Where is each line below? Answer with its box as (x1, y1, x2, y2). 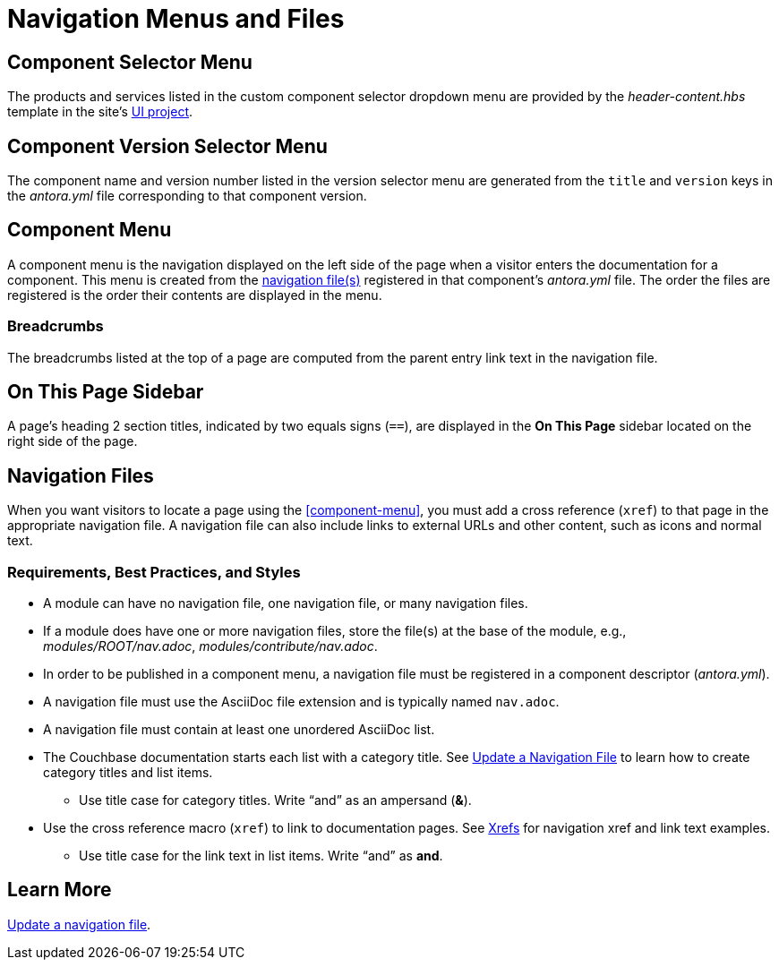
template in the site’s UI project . (7, 104, 193, 120)
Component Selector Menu (7, 50, 253, 73)
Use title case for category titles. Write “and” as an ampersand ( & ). (79, 792, 472, 809)
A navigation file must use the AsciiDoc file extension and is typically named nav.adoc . (43, 694, 560, 710)
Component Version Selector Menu (7, 134, 328, 158)
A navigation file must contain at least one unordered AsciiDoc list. (43, 722, 435, 738)
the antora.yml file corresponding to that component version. (7, 188, 367, 204)
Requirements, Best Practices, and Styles (7, 562, 301, 581)
